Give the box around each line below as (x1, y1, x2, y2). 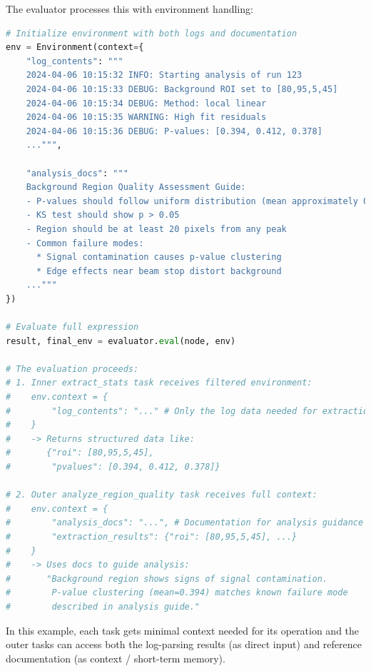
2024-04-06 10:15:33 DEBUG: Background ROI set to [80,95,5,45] (26, 84, 338, 94)
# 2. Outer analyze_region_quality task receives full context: (6, 490, 317, 500)
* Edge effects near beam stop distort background (36, 266, 282, 276)
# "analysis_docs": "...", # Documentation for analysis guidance (6, 518, 364, 528)
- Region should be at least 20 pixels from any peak (26, 223, 287, 234)
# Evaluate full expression (6, 322, 139, 333)
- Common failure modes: (26, 238, 144, 248)
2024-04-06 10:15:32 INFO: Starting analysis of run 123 (26, 70, 303, 81)
